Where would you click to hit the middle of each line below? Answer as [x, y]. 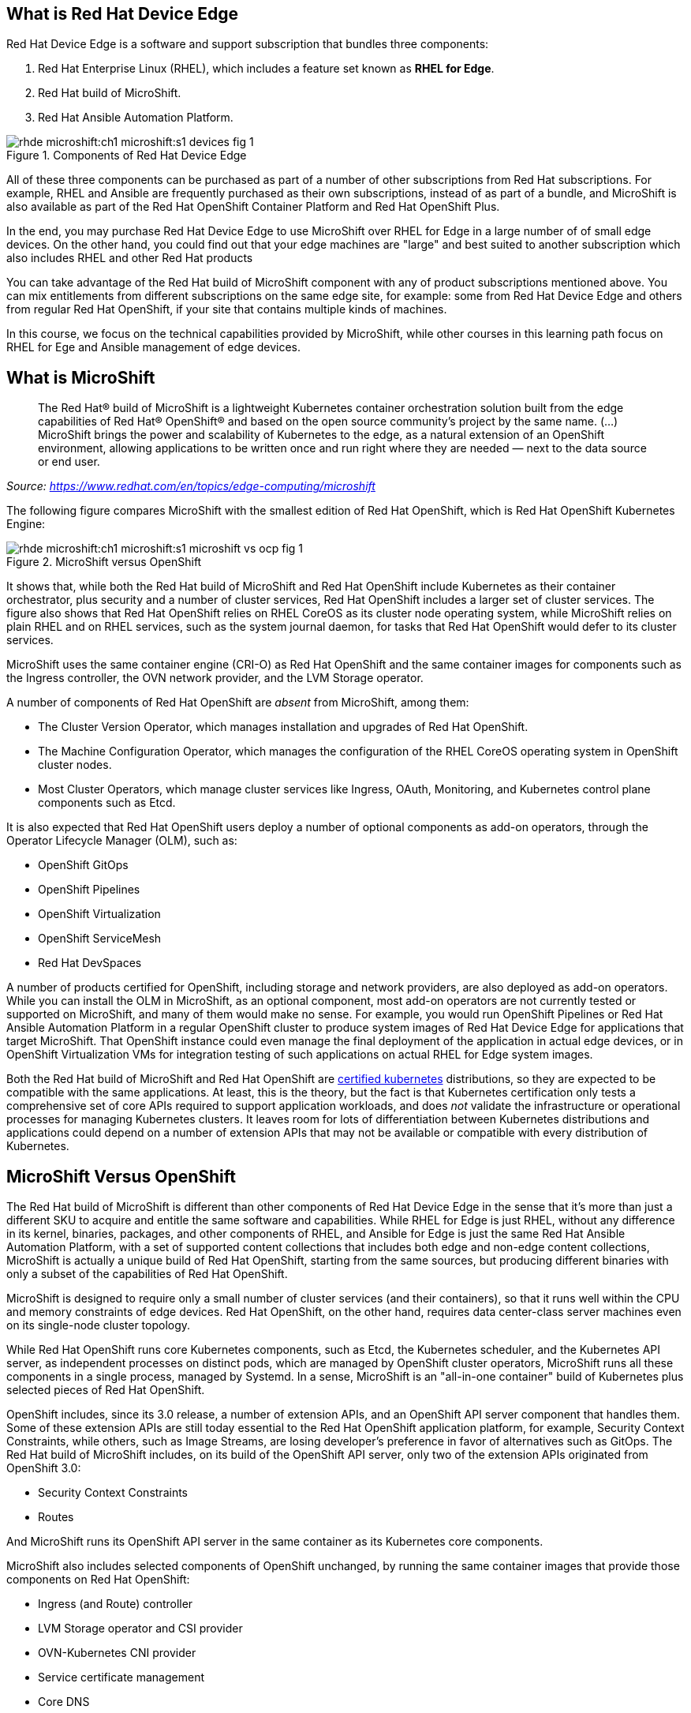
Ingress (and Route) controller [116, 1604]
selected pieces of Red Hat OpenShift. [106, 1390]
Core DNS [64, 1702]
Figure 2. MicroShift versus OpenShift [104, 562]
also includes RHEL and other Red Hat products [130, 258]
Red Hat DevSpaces [90, 963]
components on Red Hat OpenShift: [98, 1580]
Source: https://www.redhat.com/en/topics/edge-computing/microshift [191, 486]
